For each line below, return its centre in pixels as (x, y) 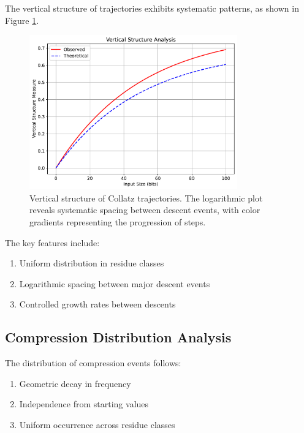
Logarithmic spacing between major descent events (115, 283)
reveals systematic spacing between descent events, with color (145, 210)
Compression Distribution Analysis (118, 337)
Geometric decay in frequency (75, 383)
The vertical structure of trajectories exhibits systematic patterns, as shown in (152, 8)
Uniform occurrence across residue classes (97, 424)
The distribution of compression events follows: (93, 363)
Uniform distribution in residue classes (92, 263)
